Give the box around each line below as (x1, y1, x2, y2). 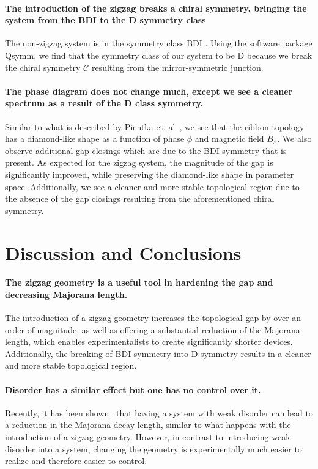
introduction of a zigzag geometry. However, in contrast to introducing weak (5, 430, 290, 443)
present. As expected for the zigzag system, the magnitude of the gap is (5, 156, 273, 169)
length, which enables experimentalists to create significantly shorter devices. (5, 335, 293, 348)
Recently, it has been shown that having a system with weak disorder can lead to (5, 406, 313, 419)
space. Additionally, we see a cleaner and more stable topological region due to (5, 180, 300, 193)
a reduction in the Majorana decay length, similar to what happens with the (5, 418, 291, 431)
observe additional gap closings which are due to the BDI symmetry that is (5, 144, 287, 157)
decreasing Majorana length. (5, 287, 128, 300)
